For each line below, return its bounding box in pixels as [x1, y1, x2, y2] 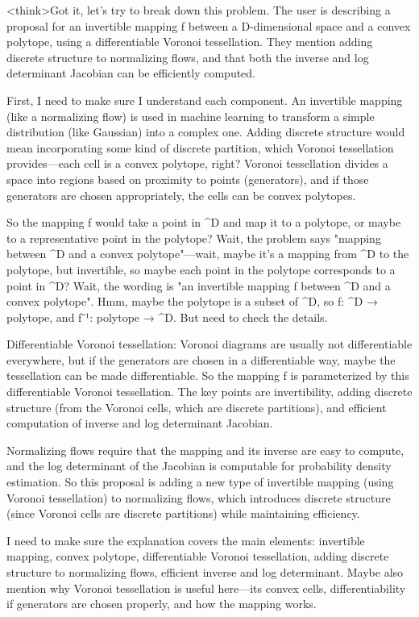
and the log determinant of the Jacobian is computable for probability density [6, 457, 392, 474]
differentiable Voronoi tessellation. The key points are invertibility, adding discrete [6, 383, 413, 400]
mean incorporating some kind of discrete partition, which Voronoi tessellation [6, 139, 394, 156]
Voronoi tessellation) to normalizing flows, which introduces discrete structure [6, 489, 391, 506]
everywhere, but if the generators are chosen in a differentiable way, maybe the [6, 351, 396, 368]
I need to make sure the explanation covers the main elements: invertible [6, 532, 365, 548]
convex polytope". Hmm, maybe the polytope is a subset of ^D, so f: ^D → [6, 293, 378, 310]
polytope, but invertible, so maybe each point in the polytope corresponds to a [6, 261, 396, 277]
